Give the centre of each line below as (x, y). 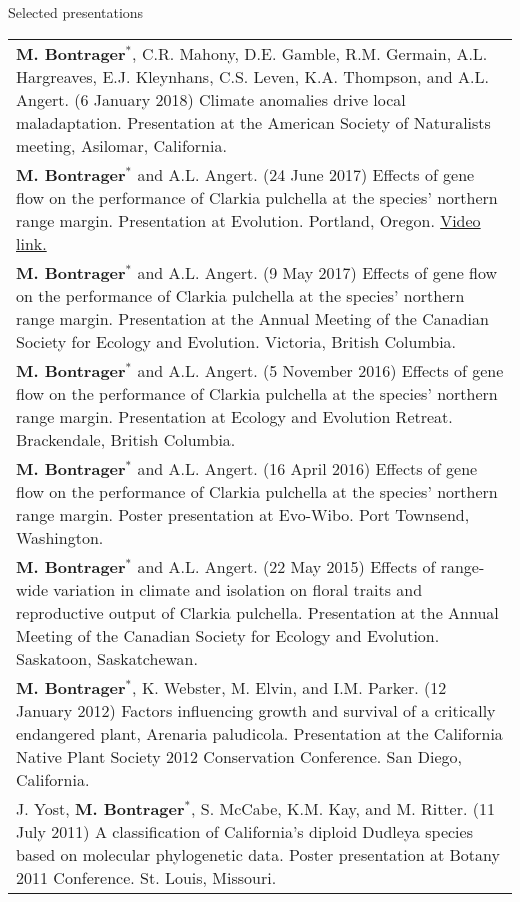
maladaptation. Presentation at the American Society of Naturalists (253, 122)
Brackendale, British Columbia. (126, 439)
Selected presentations (76, 12)
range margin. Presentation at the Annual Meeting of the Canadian (252, 318)
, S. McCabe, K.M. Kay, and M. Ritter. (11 (343, 808)
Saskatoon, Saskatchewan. (107, 658)
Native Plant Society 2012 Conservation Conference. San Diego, (239, 756)
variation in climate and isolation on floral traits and (238, 589)
